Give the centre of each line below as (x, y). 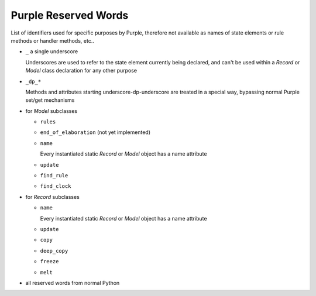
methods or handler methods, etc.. (53, 40)
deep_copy (54, 251)
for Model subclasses (51, 111)
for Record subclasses (53, 197)
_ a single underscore (52, 51)
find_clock (56, 186)
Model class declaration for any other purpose (81, 71)
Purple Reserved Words (70, 15)
